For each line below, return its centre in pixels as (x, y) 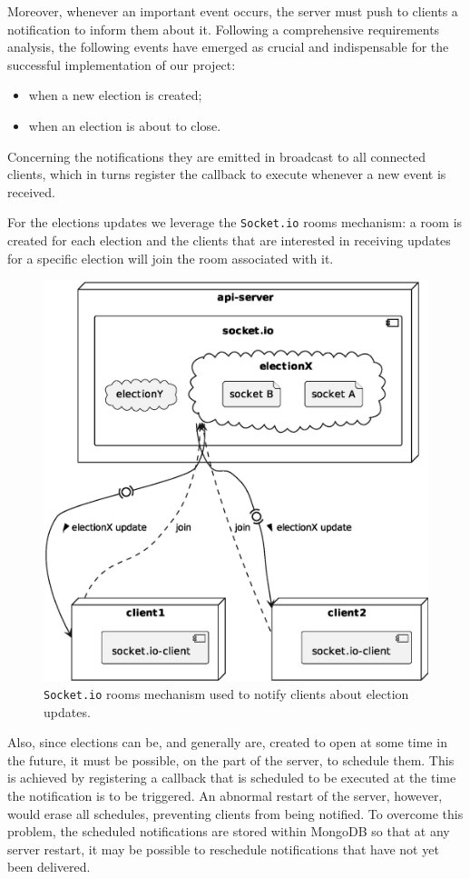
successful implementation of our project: (122, 64)
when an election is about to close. (125, 125)
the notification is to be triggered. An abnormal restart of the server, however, (225, 796)
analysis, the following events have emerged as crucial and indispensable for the (228, 47)
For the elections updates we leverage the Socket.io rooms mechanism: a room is (235, 222)
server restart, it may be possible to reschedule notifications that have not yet (223, 849)
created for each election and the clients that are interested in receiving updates (229, 240)
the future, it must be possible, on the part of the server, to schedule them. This (231, 759)
